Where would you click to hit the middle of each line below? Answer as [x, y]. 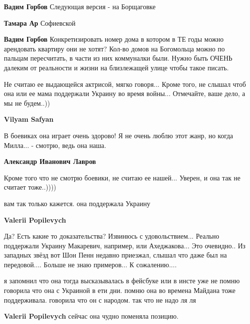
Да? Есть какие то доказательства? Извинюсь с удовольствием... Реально [112, 236]
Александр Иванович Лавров [50, 161]
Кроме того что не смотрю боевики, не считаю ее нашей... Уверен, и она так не [122, 177]
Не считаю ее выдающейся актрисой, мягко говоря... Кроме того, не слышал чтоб [125, 84]
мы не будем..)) [27, 103]
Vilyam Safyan [29, 119]
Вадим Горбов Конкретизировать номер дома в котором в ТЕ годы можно [114, 39]
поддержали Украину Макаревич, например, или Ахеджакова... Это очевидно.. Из [125, 245]
